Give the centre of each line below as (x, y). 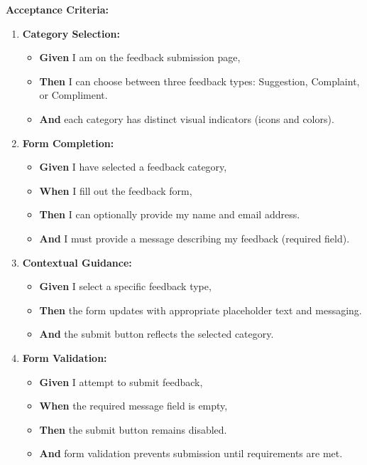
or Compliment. (73, 95)
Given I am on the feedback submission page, (140, 57)
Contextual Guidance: (77, 262)
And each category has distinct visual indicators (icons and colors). (187, 118)
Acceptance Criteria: (57, 9)
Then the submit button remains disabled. (133, 429)
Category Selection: (71, 33)
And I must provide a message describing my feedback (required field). (195, 238)
